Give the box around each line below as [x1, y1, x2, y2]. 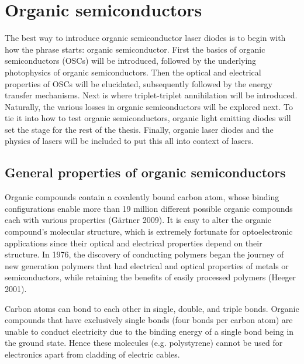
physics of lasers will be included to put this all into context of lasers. [5, 135, 254, 147]
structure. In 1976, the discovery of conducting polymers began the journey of [5, 248, 284, 260]
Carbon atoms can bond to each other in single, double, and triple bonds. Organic [5, 302, 299, 314]
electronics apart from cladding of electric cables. [5, 348, 180, 360]
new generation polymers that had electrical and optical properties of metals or [5, 259, 289, 272]
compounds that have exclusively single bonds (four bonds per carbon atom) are [5, 314, 293, 326]
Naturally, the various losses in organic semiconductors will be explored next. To [5, 100, 293, 112]
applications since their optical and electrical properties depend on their [5, 236, 262, 249]
